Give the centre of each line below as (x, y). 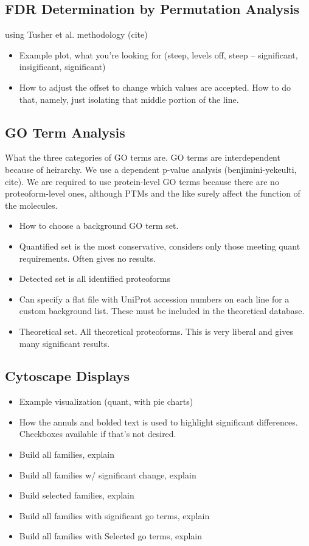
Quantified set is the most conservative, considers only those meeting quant (160, 246)
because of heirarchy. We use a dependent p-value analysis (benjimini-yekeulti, (151, 169)
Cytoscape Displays (68, 376)
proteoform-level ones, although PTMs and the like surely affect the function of (153, 193)
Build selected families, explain (77, 495)
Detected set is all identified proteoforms (95, 278)
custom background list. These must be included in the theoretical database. (162, 311)
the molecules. (31, 205)
